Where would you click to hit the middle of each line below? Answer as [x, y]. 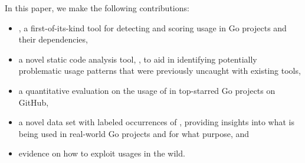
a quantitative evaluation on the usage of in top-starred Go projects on [147, 90]
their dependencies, [53, 39]
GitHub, [34, 102]
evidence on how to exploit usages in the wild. [102, 153]
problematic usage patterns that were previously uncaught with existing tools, [160, 71]
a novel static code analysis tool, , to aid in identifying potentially [138, 59]
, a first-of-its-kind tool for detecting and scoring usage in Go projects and [152, 27]
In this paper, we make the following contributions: [97, 8]
